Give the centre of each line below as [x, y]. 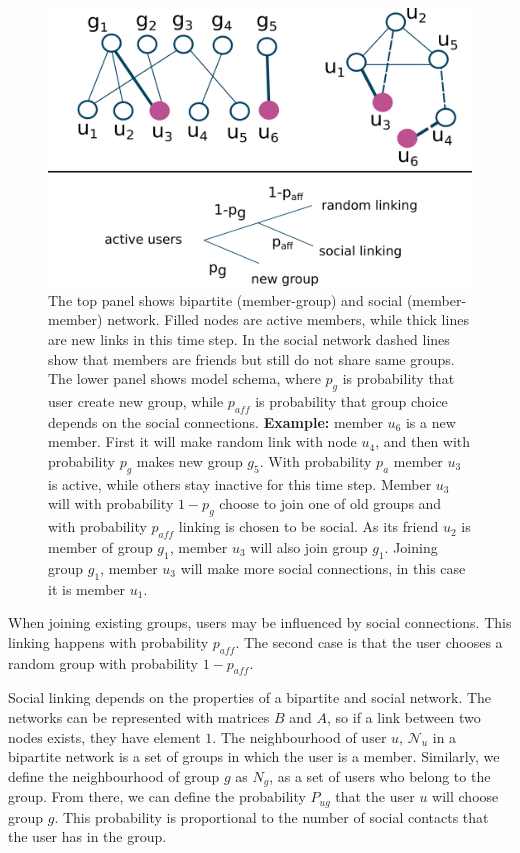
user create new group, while [136, 401]
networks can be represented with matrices [139, 716]
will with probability [111, 503]
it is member [87, 588]
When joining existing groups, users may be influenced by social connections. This [260, 622]
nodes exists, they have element [104, 736]
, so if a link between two [404, 716]
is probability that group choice [351, 401]
